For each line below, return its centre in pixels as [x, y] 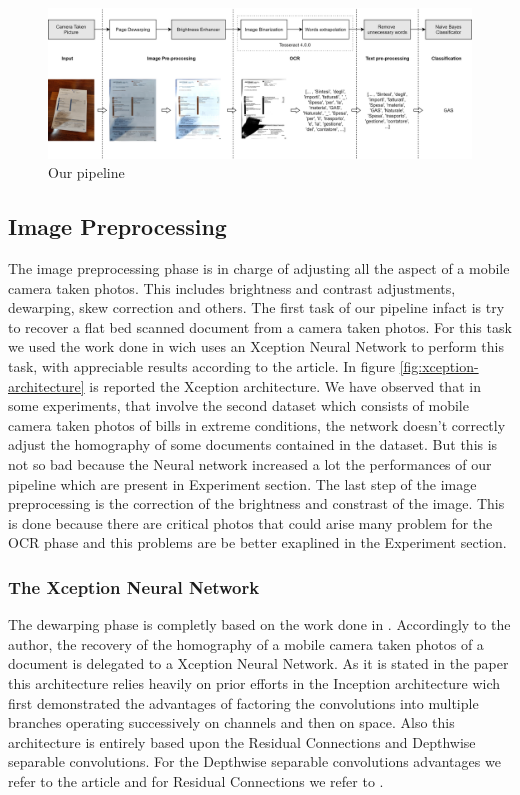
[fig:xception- [439, 366]
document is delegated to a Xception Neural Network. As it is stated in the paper [258, 663]
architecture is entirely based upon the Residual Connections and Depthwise [242, 741]
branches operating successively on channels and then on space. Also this [231, 722]
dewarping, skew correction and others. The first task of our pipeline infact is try [256, 307]
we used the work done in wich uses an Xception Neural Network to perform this [256, 346]
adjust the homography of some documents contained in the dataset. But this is [253, 444]
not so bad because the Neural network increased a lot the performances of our [250, 464]
